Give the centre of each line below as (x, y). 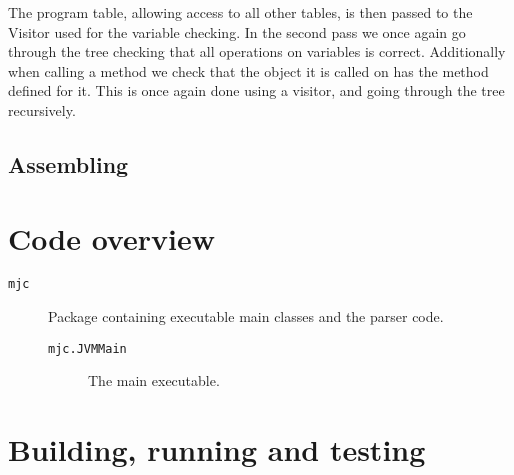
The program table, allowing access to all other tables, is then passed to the (240, 12)
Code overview (111, 237)
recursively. (42, 109)
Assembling (68, 163)
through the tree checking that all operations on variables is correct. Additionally (257, 51)
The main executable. (154, 380)
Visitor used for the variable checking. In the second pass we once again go (237, 31)
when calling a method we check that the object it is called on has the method (248, 70)
